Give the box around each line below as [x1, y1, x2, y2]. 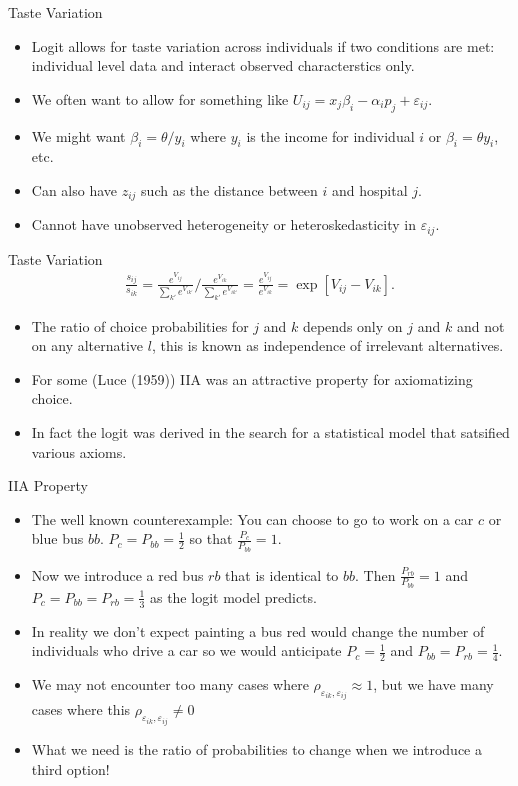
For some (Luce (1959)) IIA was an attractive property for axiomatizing [31, 368, 473, 389]
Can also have [31, 179, 118, 200]
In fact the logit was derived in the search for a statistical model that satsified [31, 421, 510, 442]
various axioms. [31, 441, 127, 462]
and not [456, 315, 505, 336]
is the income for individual [246, 125, 415, 146]
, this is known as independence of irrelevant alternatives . [151, 335, 504, 356]
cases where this [31, 699, 131, 720]
